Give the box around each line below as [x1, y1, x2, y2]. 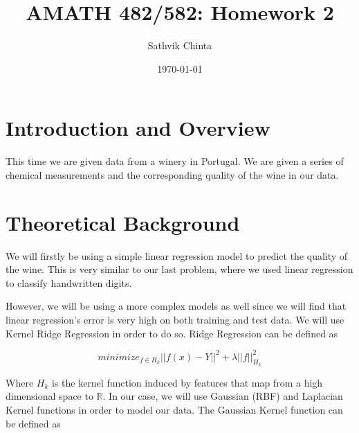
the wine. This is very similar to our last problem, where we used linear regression [6, 262, 353, 276]
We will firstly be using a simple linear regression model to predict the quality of [6, 248, 348, 263]
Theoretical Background [6, 208, 240, 236]
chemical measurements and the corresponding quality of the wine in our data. [6, 167, 339, 182]
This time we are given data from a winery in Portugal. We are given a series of [6, 154, 344, 168]
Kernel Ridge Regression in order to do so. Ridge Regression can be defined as [6, 326, 338, 340]
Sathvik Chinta [147, 38, 212, 53]
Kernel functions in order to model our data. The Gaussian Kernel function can [6, 403, 343, 417]
